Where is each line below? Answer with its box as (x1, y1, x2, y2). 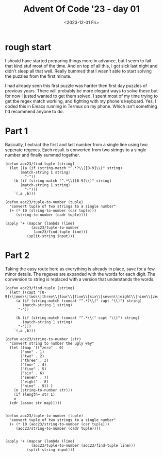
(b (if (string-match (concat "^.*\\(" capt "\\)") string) (16, 315, 140, 320)
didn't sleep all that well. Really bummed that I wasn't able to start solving (5, 68, 152, 74)
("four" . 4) (20, 362, 47, 367)
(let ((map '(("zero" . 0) (9, 345, 64, 350)
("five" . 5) (20, 366, 47, 371)
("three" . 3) (20, 358, 49, 363)
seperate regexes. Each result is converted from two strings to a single (5, 147, 147, 153)
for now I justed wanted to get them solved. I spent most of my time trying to (5, 93, 158, 99)
